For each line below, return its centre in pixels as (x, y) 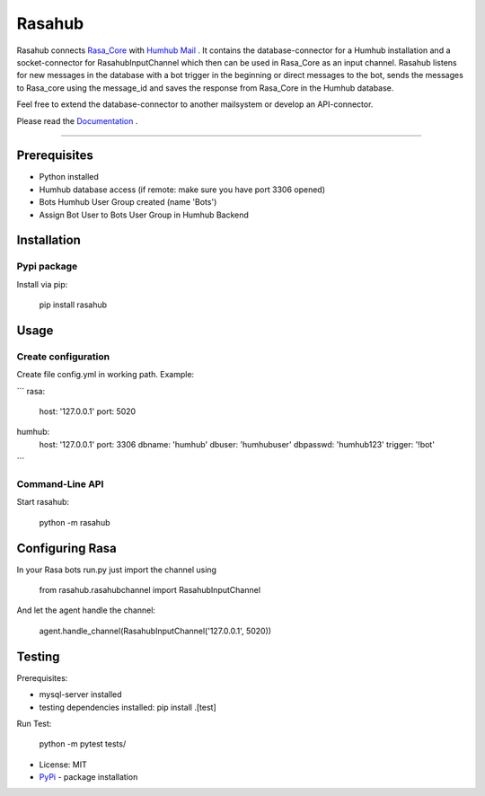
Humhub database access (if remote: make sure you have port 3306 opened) (182, 190)
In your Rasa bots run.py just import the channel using (117, 570)
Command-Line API (60, 484)
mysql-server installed (80, 694)
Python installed (69, 177)
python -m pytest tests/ (83, 744)
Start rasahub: (43, 502)
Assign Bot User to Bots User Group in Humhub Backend (144, 215)
